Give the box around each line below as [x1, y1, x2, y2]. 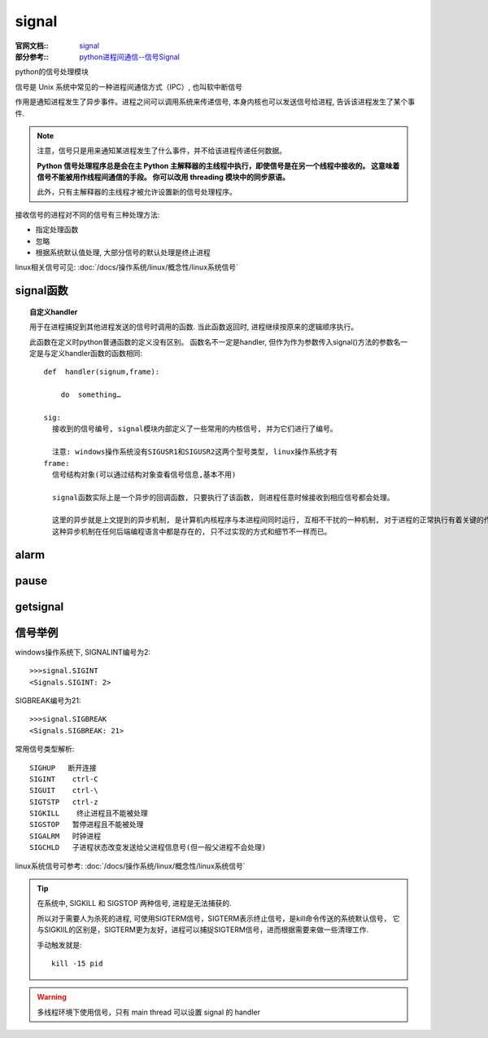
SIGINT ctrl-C [29, 774, 98, 784]
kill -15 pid [51, 959, 103, 968]
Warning [37, 992, 67, 1002]
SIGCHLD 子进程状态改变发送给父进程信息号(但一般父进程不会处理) [29, 843, 267, 852]
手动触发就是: [37, 939, 83, 949]
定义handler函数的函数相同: [50, 348, 142, 358]
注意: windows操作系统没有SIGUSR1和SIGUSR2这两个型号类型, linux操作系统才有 [51, 447, 338, 456]
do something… [60, 390, 121, 399]
